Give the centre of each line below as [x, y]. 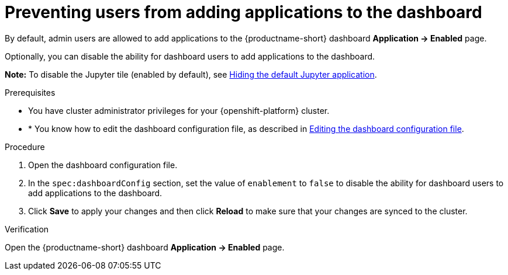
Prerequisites [30, 92]
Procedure [25, 147]
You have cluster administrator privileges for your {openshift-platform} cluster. [179, 110]
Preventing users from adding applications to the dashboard [243, 12]
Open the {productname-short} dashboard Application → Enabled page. [145, 247]
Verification [27, 229]
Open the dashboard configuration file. [103, 165]
